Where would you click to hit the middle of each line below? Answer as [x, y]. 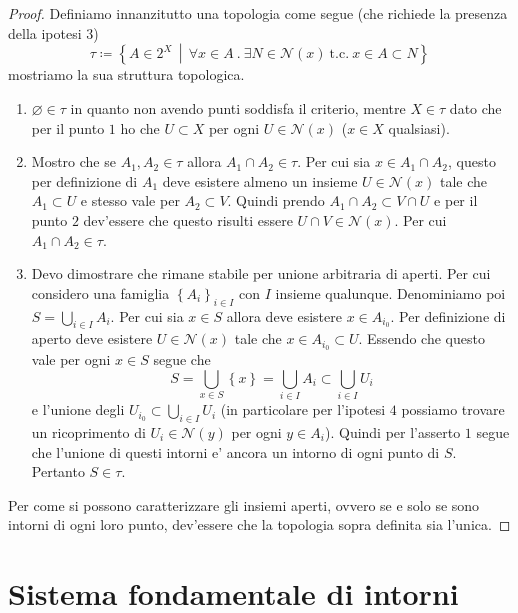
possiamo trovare [453, 409]
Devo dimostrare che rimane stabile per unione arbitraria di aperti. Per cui [261, 273]
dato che [475, 108]
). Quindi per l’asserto [392, 431]
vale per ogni [71, 359]
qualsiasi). [419, 127]
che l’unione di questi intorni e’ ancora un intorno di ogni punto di [235, 451]
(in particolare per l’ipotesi [303, 409]
